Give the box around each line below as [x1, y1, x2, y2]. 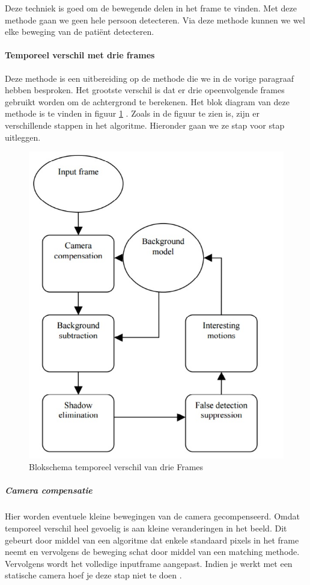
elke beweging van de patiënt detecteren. [5, 25, 154, 38]
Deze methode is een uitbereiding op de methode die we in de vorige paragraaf [5, 72, 294, 84]
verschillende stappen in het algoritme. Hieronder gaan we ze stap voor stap [5, 118, 285, 131]
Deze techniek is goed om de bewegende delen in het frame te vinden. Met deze [5, 2, 297, 14]
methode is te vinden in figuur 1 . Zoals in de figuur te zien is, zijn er [5, 107, 260, 120]
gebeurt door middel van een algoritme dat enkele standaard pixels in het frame [5, 533, 299, 546]
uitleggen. [5, 130, 41, 143]
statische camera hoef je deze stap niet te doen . [5, 569, 182, 581]
